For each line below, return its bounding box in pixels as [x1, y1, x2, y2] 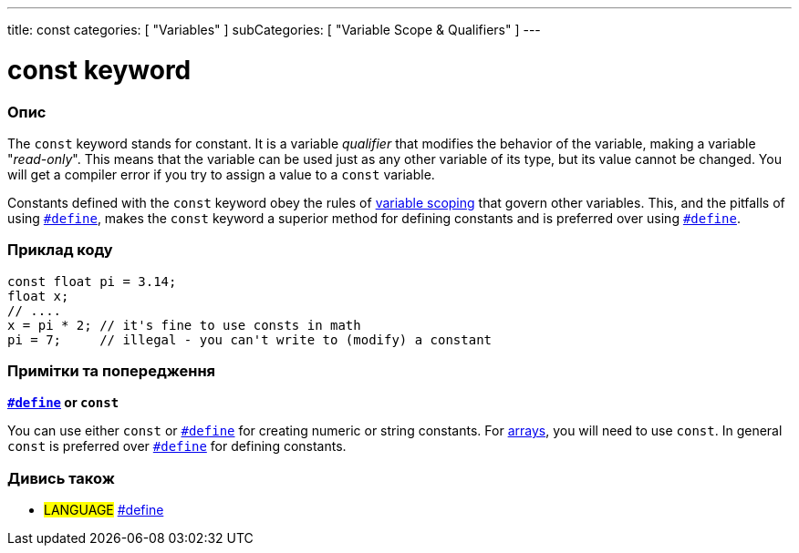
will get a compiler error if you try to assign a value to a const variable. [7, 166, 435, 182]
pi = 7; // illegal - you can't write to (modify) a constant [7, 332, 493, 347]
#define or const [7, 394, 119, 411]
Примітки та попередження [7, 362, 216, 380]
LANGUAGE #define [44, 502, 164, 518]
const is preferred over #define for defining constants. [7, 438, 347, 455]
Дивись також [7, 468, 115, 487]
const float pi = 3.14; [7, 273, 177, 289]
